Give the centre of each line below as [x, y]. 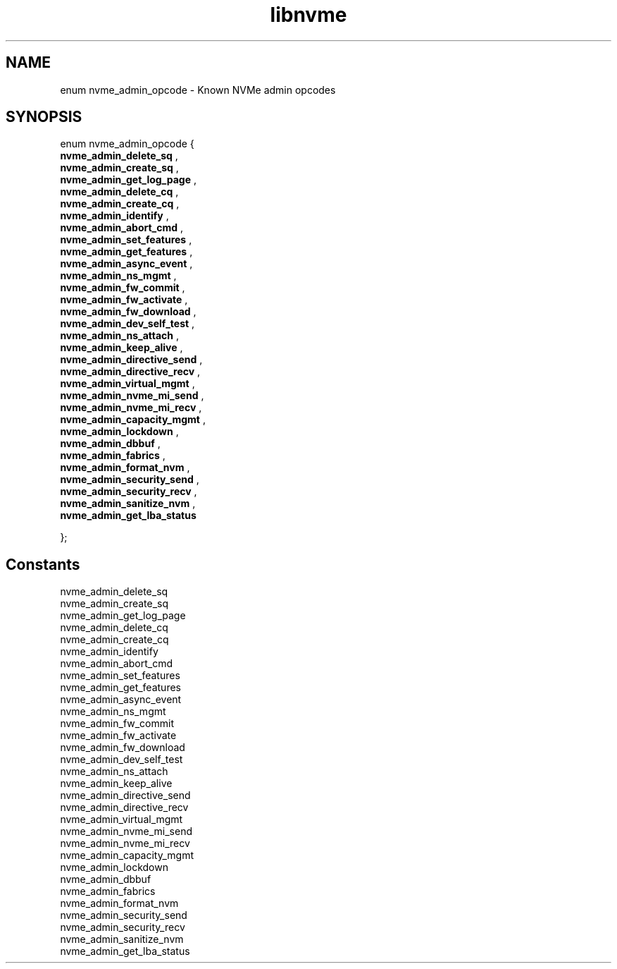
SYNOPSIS [44, 117]
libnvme [308, 15]
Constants [43, 564]
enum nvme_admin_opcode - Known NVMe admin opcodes [198, 90]
